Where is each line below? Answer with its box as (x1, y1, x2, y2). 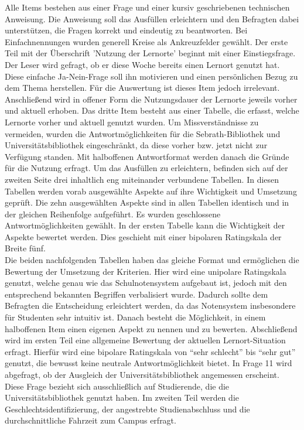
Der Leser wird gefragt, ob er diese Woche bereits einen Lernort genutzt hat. (5, 58, 280, 70)
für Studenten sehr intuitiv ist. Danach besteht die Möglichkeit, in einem (5, 311, 266, 323)
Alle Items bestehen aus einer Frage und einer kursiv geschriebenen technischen (5, 1, 290, 13)
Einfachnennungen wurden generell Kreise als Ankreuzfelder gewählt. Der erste (5, 35, 288, 47)
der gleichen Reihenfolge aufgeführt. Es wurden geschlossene (5, 207, 221, 220)
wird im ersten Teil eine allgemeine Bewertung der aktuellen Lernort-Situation (5, 334, 286, 346)
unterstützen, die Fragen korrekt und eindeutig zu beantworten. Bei (5, 24, 248, 36)
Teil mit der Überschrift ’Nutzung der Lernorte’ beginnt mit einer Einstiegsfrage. (5, 47, 296, 59)
